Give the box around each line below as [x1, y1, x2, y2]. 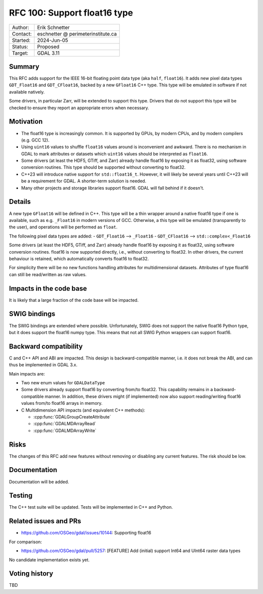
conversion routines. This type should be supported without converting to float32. [21, 164, 186, 170]
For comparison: [9, 539, 42, 545]
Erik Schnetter [37, 24, 70, 31]
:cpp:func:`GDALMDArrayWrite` [33, 427, 97, 434]
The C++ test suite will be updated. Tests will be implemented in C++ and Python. [9, 504, 173, 510]
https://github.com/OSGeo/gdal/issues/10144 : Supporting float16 [21, 530, 151, 536]
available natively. [9, 89, 45, 95]
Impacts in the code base [9, 284, 87, 293]
